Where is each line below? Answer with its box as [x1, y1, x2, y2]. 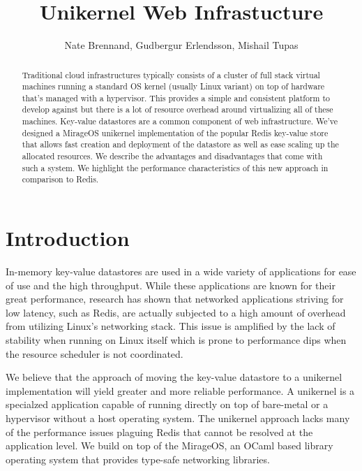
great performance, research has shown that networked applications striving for [6, 291, 344, 306]
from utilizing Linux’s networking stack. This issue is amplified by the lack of [6, 319, 335, 333]
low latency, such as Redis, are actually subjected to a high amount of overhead [6, 305, 346, 319]
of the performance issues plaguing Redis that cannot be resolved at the [6, 424, 313, 439]
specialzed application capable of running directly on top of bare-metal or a [6, 397, 329, 412]
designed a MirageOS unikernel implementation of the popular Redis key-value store [22, 126, 329, 138]
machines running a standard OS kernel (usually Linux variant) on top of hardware [22, 80, 325, 92]
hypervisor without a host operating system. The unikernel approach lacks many [6, 410, 350, 425]
